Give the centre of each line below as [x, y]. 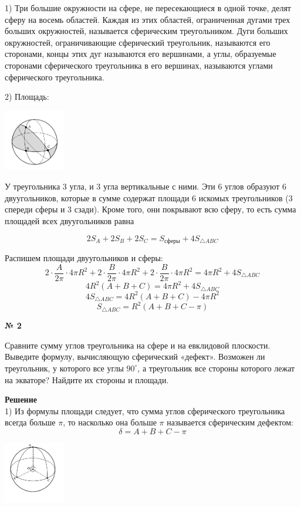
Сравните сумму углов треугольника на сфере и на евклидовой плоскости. [138, 345]
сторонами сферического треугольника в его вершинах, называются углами [139, 65]
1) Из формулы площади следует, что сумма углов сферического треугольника [145, 410]
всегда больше [30, 422]
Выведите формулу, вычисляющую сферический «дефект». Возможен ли [135, 356]
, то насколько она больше [110, 422]
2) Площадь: [27, 97]
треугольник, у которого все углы [64, 368]
